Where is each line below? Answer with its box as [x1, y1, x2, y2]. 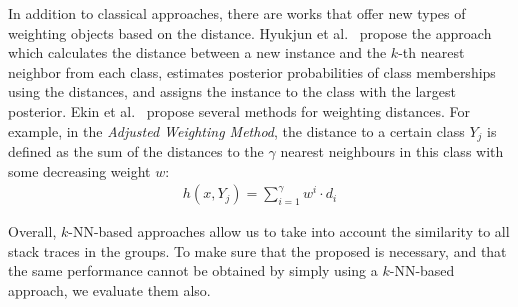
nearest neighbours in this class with [280, 141, 504, 162]
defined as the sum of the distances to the [8, 141, 264, 162]
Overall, [8, 221, 57, 242]
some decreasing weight [8, 160, 151, 181]
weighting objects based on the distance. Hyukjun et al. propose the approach [8, 22, 492, 43]
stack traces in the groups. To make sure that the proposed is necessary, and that [8, 240, 507, 261]
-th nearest [398, 42, 465, 63]
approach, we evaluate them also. [8, 280, 211, 301]
